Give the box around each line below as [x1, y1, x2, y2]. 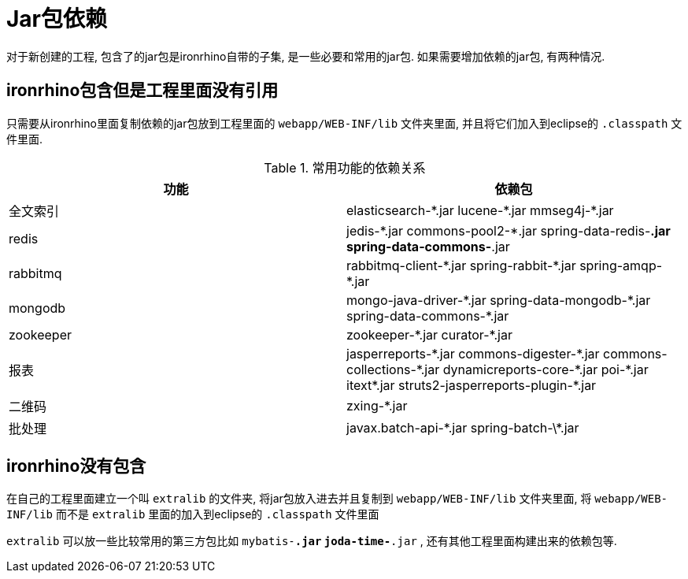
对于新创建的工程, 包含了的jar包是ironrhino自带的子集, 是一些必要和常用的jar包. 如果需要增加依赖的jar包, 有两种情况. [6, 49, 605, 63]
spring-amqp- [579, 257, 663, 273]
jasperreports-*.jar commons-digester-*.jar [346, 345, 600, 362]
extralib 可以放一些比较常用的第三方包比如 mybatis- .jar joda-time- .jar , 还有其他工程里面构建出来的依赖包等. [6, 534, 617, 548]
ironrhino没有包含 [6, 456, 146, 477]
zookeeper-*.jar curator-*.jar [346, 326, 512, 343]
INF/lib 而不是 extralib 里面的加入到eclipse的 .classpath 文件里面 [6, 507, 379, 521]
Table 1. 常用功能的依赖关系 [264, 159, 426, 176]
